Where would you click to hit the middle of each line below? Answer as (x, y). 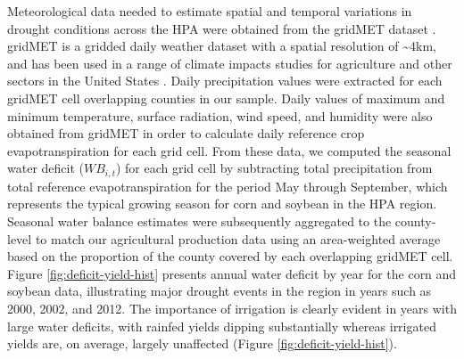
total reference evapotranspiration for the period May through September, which (228, 186)
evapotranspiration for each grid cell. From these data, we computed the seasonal (229, 150)
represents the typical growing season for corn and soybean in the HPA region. (222, 204)
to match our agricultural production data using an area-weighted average (238, 238)
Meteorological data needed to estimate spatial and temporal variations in (210, 11)
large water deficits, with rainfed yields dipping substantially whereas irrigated (222, 326)
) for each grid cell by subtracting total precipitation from (274, 168)
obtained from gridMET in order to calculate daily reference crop (186, 133)
